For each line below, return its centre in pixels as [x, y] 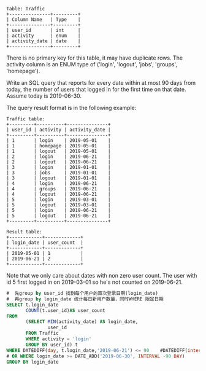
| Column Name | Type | [44, 20]
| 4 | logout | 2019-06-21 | [59, 194]
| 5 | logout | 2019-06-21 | [59, 216]
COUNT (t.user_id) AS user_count [65, 310]
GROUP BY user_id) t [52, 345]
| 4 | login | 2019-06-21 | [59, 184]
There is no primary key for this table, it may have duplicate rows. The [94, 58]
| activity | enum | [44, 36]
